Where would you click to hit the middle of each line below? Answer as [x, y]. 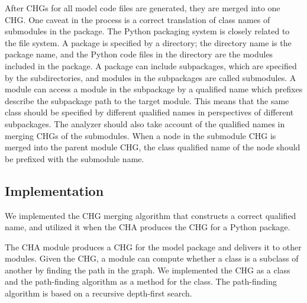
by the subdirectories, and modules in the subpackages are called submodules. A [151, 77]
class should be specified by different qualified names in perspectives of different [149, 112]
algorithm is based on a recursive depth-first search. [98, 293]
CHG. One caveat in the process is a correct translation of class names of [138, 19]
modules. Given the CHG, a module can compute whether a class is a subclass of [152, 258]
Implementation [54, 190]
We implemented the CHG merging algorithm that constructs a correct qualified [151, 215]
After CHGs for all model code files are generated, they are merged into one [143, 8]
